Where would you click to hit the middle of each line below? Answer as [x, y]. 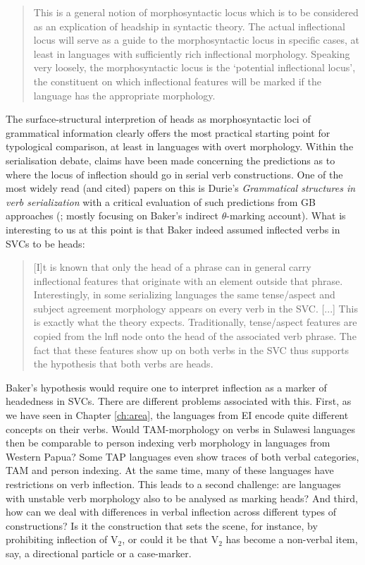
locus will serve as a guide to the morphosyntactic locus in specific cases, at [197, 40]
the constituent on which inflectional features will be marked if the [177, 81]
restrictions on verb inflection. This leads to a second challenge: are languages [173, 484]
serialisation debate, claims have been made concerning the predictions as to [171, 160]
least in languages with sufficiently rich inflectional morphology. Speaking [192, 53]
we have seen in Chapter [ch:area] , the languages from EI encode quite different [177, 415]
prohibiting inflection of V [62, 539]
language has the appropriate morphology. [124, 95]
